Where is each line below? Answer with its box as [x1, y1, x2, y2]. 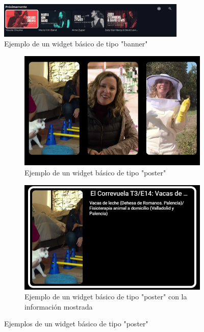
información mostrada [24, 301, 93, 312]
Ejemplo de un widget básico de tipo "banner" [4, 38, 148, 49]
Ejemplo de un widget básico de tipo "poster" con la [24, 291, 187, 302]
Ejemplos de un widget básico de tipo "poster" [4, 318, 148, 329]
